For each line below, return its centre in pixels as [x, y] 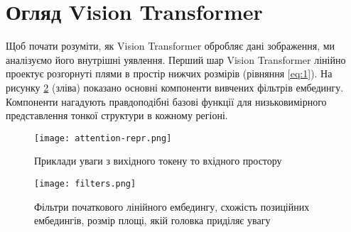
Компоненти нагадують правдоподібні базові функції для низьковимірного [166, 101]
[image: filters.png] [85, 183]
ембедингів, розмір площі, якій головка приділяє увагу [152, 220]
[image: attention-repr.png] [103, 138]
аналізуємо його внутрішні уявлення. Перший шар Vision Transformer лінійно [176, 59]
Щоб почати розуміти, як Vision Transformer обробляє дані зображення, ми [171, 46]
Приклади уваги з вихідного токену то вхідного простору [158, 161]
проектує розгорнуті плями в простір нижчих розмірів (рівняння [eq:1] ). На [169, 73]
